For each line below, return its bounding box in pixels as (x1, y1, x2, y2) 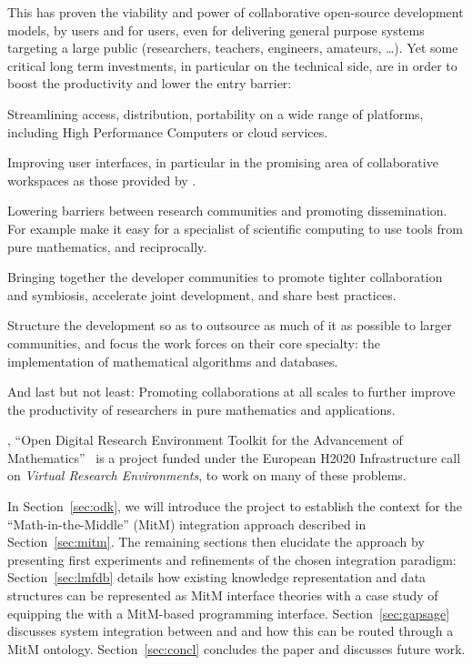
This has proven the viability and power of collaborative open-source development (7, 3, 464, 21)
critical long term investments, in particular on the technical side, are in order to (7, 55, 457, 75)
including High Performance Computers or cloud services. (7, 122, 328, 141)
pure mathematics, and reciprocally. (7, 237, 207, 256)
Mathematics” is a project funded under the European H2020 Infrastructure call (7, 448, 461, 467)
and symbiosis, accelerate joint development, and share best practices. (7, 285, 397, 304)
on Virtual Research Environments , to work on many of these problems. (7, 466, 407, 485)
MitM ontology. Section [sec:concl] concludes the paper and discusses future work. (7, 639, 466, 658)
